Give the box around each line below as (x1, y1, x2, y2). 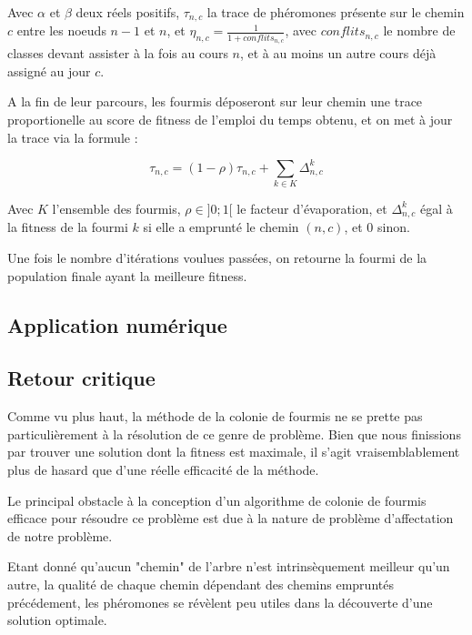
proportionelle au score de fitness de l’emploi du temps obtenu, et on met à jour (7, 109, 453, 128)
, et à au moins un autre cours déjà (239, 44, 437, 63)
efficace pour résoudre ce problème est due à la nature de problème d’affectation (7, 509, 454, 528)
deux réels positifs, (75, 3, 180, 21)
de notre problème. (7, 526, 113, 545)
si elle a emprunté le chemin (143, 217, 299, 237)
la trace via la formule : (7, 127, 138, 146)
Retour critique (7, 364, 156, 392)
